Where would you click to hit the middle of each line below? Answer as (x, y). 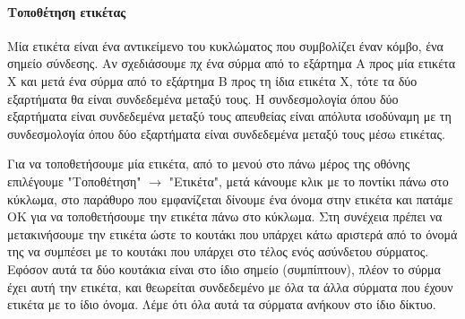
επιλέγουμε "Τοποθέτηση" (74, 181)
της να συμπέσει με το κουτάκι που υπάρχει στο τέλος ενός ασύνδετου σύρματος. (218, 251)
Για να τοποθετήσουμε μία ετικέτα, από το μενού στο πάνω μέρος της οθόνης (209, 164)
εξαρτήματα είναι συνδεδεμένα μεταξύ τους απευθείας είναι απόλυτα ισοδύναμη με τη (229, 116)
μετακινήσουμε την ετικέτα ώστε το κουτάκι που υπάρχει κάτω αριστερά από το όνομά (232, 233)
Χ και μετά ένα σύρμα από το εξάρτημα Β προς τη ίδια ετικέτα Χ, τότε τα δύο (212, 80)
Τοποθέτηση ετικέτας (67, 11)
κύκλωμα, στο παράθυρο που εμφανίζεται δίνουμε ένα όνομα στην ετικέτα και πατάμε (230, 198)
